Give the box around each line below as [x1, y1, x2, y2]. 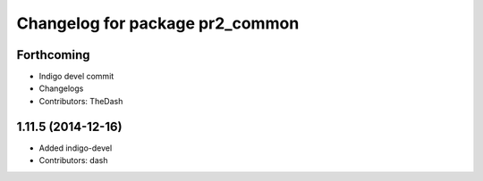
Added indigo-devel [38, 143, 113, 153]
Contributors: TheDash [38, 95, 123, 106]
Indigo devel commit [38, 71, 114, 82]
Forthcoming [16, 47, 90, 62]
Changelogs [38, 83, 84, 94]
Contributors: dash [38, 155, 108, 166]
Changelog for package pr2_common [16, 13, 300, 33]
